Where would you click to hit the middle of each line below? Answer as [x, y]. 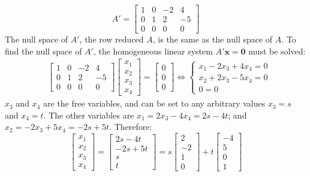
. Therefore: [131, 127]
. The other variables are [89, 115]
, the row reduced [112, 39]
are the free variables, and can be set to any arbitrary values [154, 103]
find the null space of [43, 51]
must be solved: [277, 51]
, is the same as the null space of [213, 39]
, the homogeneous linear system [153, 51]
